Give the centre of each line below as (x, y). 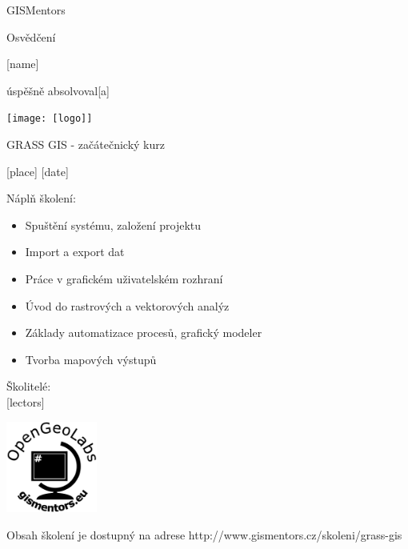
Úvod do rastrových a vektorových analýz (127, 305)
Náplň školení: (41, 198)
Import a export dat (75, 252)
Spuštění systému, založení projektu (113, 224)
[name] (23, 64)
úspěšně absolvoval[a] (58, 90)
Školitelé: (29, 386)
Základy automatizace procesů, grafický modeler (144, 333)
